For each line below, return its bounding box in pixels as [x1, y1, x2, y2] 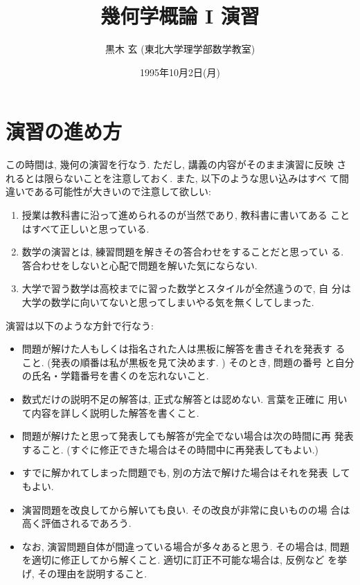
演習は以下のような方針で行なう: [6, 318, 154, 332]
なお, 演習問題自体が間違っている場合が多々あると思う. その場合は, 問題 [21, 539, 350, 553]
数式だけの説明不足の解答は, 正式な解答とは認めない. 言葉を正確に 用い [21, 391, 348, 406]
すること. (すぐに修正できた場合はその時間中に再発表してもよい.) [21, 442, 319, 456]
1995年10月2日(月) [140, 64, 220, 79]
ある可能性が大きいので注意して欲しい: [34, 184, 211, 199]
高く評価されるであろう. [21, 516, 132, 530]
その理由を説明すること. [37, 566, 147, 580]
